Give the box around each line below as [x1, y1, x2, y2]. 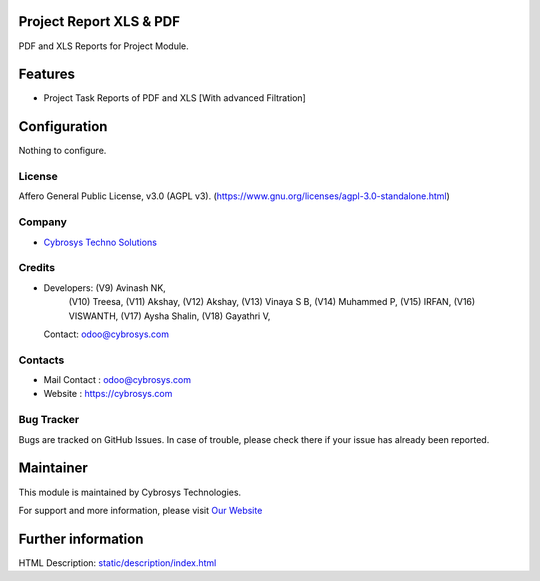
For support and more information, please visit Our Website [18, 504, 263, 516]
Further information [18, 530, 144, 547]
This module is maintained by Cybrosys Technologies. [18, 486, 242, 498]
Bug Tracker [18, 413, 80, 427]
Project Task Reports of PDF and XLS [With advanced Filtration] [43, 92, 307, 104]
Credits [18, 261, 55, 275]
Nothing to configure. [18, 145, 107, 157]
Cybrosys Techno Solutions [43, 236, 157, 248]
